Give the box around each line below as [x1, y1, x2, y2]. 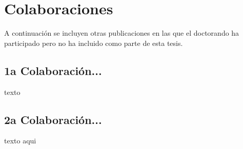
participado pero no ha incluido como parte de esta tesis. [4, 37, 183, 48]
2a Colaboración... [4, 111, 102, 127]
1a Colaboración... [4, 62, 102, 78]
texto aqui [4, 135, 36, 146]
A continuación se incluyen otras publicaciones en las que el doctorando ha [4, 28, 239, 38]
